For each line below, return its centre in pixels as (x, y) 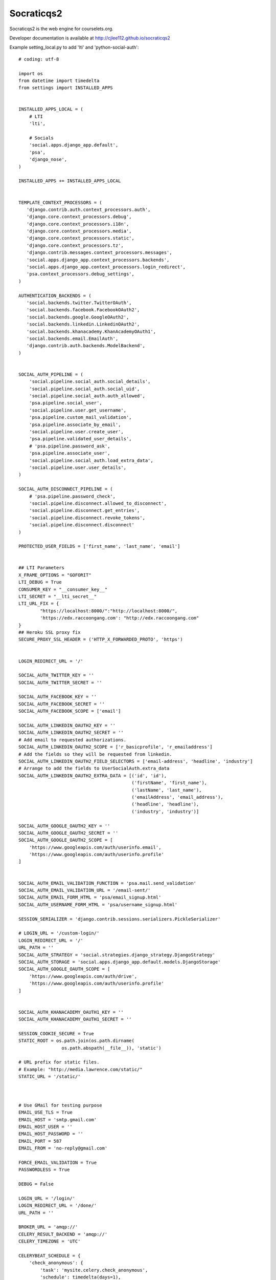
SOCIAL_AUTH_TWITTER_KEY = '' (56, 675)
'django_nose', (48, 159)
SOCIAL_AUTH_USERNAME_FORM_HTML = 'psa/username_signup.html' (98, 904)
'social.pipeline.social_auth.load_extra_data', (91, 460)
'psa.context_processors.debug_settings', (80, 274)
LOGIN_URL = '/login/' (47, 1198)
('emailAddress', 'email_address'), (177, 797)
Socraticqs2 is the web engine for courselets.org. (61, 29)
